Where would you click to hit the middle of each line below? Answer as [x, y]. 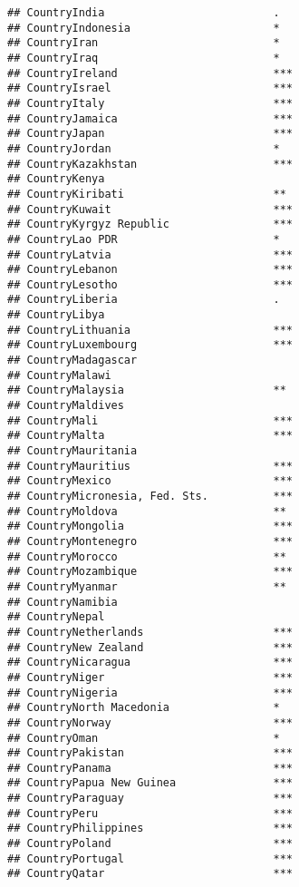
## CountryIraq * [144, 58]
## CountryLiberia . [144, 300]
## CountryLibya [56, 315]
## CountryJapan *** [150, 134]
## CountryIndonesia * [144, 28]
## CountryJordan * [144, 148]
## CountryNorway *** [150, 722]
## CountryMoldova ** [147, 511]
